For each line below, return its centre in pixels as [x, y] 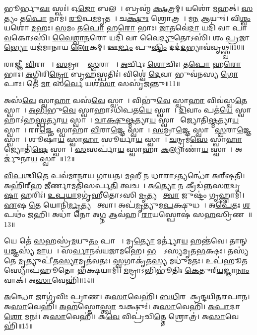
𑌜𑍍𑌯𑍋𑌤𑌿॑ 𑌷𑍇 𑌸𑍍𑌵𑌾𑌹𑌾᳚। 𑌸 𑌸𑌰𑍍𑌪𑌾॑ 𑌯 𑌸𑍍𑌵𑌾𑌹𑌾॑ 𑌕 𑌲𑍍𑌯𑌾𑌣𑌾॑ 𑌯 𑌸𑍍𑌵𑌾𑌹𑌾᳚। [119, 149]
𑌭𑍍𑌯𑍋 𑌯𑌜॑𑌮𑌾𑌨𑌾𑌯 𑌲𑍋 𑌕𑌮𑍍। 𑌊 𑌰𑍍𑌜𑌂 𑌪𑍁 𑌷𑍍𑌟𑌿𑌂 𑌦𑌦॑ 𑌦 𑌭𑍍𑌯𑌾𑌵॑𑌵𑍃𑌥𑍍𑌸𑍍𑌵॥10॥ [124, 47]
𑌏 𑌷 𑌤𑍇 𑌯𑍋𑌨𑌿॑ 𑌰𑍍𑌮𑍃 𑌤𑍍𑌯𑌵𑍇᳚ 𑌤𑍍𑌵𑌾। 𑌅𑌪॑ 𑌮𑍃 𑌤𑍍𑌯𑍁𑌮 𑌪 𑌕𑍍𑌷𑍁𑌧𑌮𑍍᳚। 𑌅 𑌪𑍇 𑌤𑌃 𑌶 [127, 204]
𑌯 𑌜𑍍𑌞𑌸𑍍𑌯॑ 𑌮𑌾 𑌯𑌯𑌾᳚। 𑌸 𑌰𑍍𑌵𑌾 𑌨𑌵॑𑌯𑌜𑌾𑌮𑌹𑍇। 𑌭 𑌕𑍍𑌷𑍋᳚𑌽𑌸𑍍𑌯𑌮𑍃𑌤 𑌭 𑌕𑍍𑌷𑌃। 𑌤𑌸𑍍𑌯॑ [127, 251]
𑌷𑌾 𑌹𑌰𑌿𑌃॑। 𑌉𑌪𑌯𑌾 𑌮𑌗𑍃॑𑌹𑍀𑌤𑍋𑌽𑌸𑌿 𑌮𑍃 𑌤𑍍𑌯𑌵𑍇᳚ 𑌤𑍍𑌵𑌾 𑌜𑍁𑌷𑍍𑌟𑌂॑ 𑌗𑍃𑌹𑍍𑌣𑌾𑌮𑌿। [124, 195]
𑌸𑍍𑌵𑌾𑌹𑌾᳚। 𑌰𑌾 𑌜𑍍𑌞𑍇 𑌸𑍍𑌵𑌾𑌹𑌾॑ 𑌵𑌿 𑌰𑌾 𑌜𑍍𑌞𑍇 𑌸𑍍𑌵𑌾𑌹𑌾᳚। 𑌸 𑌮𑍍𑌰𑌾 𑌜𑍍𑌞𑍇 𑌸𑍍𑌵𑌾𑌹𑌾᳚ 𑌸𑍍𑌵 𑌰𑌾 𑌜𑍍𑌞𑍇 [128, 129]
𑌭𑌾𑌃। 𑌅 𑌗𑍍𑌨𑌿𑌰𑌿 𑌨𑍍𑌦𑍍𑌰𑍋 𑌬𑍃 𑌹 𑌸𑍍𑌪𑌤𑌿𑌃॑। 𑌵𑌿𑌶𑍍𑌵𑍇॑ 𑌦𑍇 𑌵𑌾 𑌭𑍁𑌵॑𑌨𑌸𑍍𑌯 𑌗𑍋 [121, 73]
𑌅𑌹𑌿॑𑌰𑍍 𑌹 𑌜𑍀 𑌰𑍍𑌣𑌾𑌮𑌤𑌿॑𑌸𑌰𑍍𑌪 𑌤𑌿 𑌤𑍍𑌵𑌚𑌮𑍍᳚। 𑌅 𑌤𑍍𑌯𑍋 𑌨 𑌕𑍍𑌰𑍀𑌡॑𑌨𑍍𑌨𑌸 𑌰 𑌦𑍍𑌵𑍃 [122, 185]
